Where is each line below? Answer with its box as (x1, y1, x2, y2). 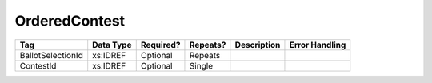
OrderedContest (14, 12, 126, 30)
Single (189, 60, 214, 71)
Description (234, 39, 281, 50)
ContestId (19, 60, 57, 71)
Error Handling (289, 39, 346, 50)
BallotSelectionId (19, 49, 83, 61)
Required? (140, 39, 181, 50)
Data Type (92, 39, 132, 50)
